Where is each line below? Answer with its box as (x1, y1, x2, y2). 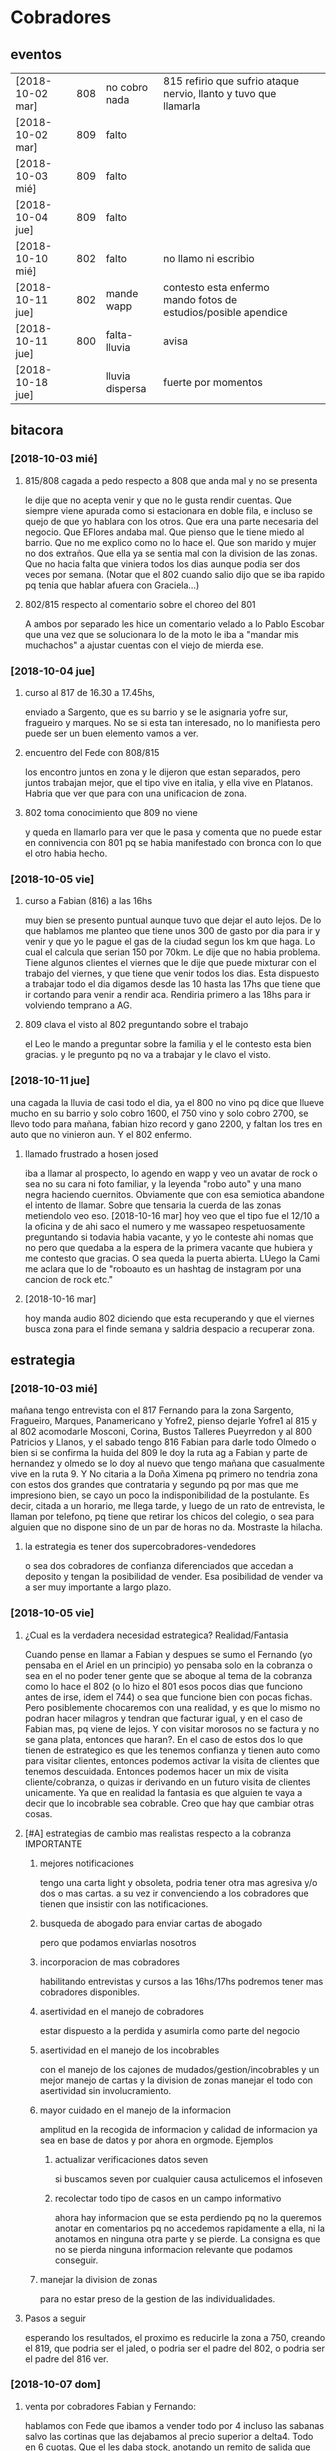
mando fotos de (163, 293, 238, 306)
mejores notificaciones (39, 1857, 135, 1869)
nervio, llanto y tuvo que (163, 87, 277, 100)
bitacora (10, 422, 64, 439)
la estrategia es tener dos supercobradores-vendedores (24, 1541, 257, 1553)
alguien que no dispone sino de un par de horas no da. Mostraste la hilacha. (10, 1521, 323, 1533)
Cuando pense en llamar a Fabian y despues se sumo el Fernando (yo (24, 1648, 313, 1660)
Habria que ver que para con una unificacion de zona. (24, 787, 247, 799)
